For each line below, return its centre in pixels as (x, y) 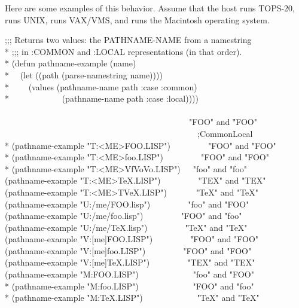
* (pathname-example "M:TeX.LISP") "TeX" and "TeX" (132, 298)
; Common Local (225, 133)
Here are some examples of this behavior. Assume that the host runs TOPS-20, (150, 8)
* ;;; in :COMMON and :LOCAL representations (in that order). (123, 51)
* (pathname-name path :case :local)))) (102, 98)
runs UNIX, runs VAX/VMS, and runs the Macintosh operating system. (137, 19)
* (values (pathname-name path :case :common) (101, 86)
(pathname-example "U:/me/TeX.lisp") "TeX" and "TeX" (126, 227)
